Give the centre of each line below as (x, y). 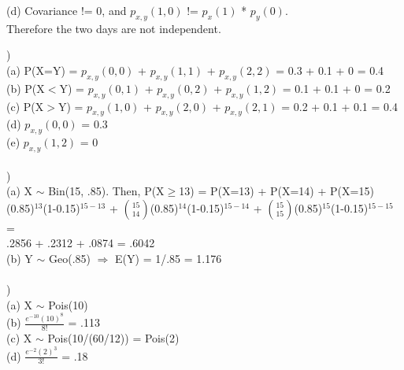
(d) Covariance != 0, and (67, 10)
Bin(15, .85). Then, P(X (106, 191)
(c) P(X (25, 106)
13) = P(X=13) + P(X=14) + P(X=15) (276, 191)
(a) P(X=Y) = (42, 70)
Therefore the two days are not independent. (114, 28)
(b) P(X (26, 88)
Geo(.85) (69, 258)
